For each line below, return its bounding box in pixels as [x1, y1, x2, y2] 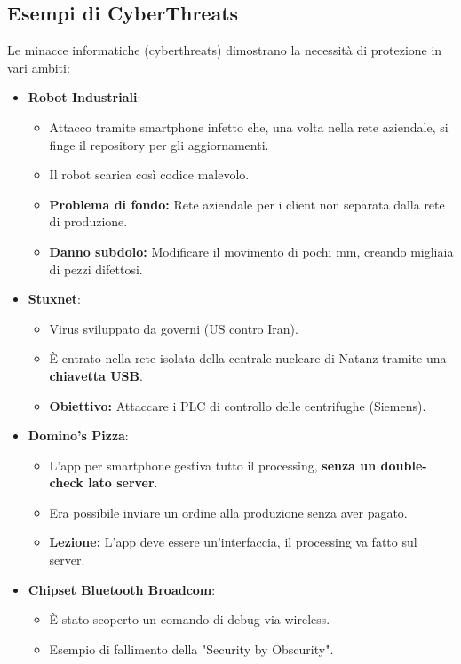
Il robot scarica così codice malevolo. [49, 165, 250, 184]
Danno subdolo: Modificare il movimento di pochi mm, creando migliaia [49, 241, 454, 260]
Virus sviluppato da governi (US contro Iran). [49, 319, 298, 337]
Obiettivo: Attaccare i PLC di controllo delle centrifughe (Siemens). [49, 396, 426, 415]
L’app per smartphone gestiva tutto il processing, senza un [49, 455, 377, 474]
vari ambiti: [7, 58, 70, 76]
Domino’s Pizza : [28, 426, 129, 445]
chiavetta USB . [49, 366, 143, 384]
